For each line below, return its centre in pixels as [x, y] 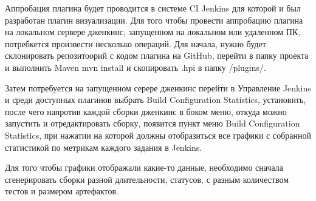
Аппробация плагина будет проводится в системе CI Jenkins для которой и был [153, 8]
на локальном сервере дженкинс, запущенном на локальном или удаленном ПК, [153, 32]
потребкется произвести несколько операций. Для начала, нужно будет [136, 43]
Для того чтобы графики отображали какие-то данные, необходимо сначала [144, 167]
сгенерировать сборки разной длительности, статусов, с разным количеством [147, 179]
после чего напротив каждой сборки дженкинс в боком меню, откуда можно [146, 111]
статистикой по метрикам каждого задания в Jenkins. [104, 147]
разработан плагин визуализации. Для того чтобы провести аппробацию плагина [154, 20]
